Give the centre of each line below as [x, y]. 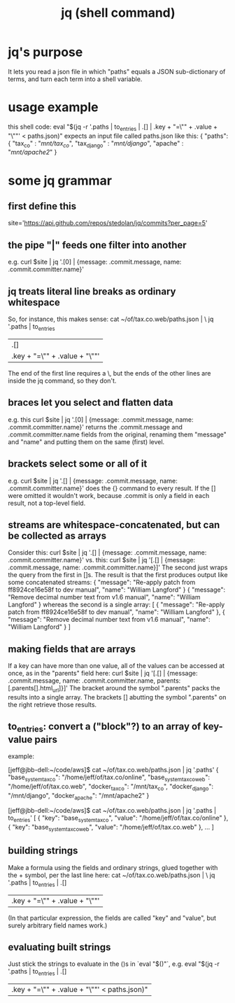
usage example [53, 107]
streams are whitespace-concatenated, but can [114, 525]
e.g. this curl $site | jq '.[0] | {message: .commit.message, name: [101, 419]
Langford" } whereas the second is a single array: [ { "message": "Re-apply [116, 605]
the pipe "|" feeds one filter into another [98, 245]
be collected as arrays [57, 535]
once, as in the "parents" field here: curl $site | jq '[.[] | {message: [103, 674]
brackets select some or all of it [78, 464]
